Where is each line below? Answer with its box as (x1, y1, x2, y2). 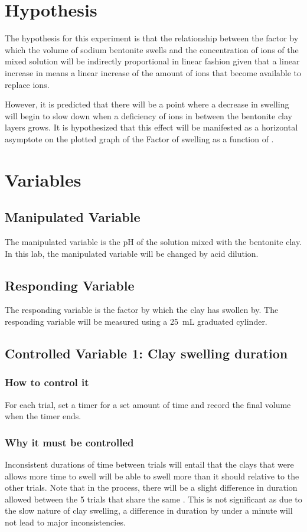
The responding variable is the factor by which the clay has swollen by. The (5, 303, 279, 316)
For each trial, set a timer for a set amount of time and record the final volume (5, 398, 291, 410)
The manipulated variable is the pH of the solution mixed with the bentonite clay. (5, 236, 302, 248)
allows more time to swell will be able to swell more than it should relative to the (5, 469, 299, 482)
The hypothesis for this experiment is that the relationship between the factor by (5, 32, 299, 44)
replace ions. (5, 78, 50, 90)
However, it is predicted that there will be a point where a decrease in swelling (5, 98, 289, 110)
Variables (5, 167, 81, 191)
